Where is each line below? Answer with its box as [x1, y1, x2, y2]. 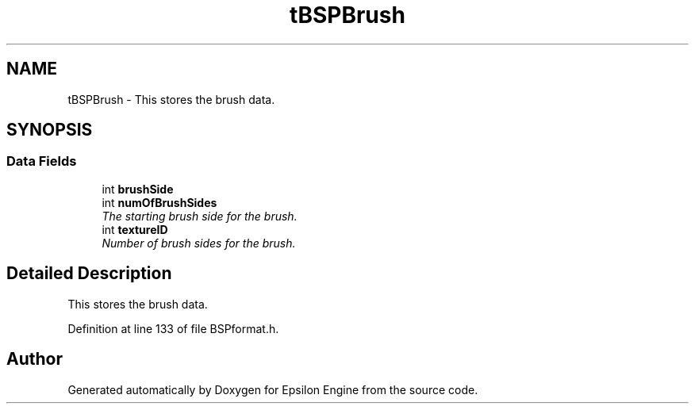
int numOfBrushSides [102, 195, 217, 209]
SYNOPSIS [6, 120, 93, 140]
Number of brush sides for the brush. [102, 236, 296, 250]
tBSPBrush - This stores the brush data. [67, 92, 275, 106]
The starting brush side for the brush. [102, 209, 298, 223]
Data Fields [6, 153, 77, 170]
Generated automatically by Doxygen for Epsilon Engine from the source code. [67, 382, 478, 397]
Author [6, 349, 63, 370]
